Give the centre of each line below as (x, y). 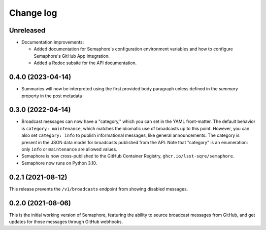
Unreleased (27, 30)
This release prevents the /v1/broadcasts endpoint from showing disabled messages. (99, 189)
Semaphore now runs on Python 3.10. (59, 163)
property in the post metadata (52, 96)
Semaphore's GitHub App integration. (72, 56)
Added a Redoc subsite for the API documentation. (85, 63)
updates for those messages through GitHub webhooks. (66, 222)
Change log (33, 13)
